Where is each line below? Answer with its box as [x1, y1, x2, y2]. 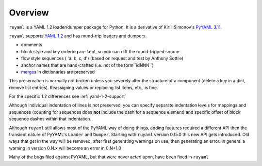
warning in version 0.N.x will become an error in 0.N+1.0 [9, 145, 121, 151]
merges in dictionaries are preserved [21, 69, 95, 75]
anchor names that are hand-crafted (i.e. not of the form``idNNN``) [21, 62, 154, 68]
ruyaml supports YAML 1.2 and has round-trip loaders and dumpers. [9, 33, 147, 39]
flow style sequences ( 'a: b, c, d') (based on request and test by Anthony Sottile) [21, 56, 184, 61]
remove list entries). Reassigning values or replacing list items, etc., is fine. [9, 85, 158, 91]
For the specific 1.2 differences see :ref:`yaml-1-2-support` [9, 93, 126, 99]
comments [21, 42, 43, 48]
